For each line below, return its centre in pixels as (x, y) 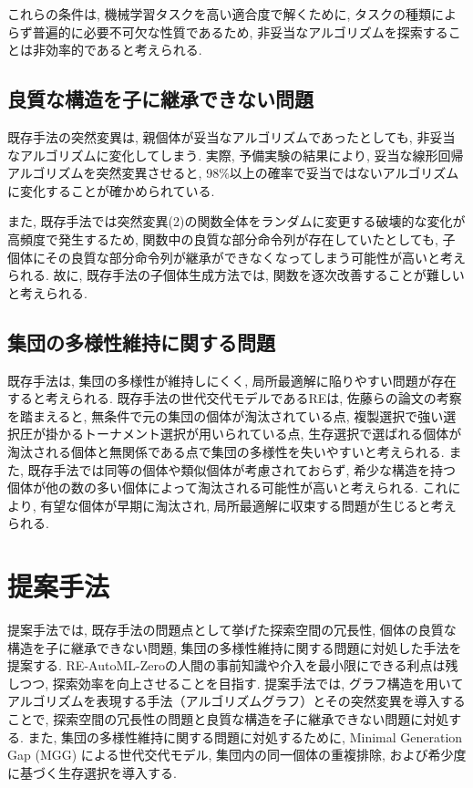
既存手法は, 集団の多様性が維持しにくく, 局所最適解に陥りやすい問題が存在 (232, 380)
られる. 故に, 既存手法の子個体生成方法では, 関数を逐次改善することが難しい (236, 275)
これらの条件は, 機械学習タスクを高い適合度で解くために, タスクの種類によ (232, 14)
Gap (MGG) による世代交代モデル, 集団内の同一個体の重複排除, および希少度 (237, 755)
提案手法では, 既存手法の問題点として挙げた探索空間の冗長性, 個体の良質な (232, 629)
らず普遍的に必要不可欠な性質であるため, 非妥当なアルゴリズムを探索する (228, 31)
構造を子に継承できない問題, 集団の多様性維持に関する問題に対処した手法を (235, 647)
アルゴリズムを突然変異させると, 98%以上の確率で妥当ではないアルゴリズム (233, 173)
